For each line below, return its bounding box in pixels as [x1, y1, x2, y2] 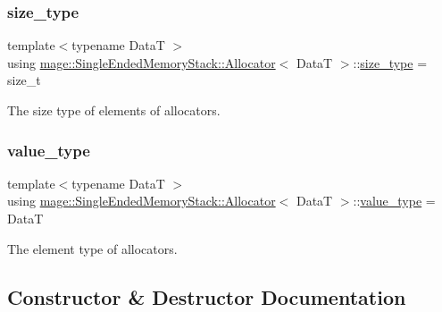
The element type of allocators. [7, 239, 178, 257]
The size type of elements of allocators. [7, 101, 221, 119]
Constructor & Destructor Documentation [7, 282, 406, 310]
